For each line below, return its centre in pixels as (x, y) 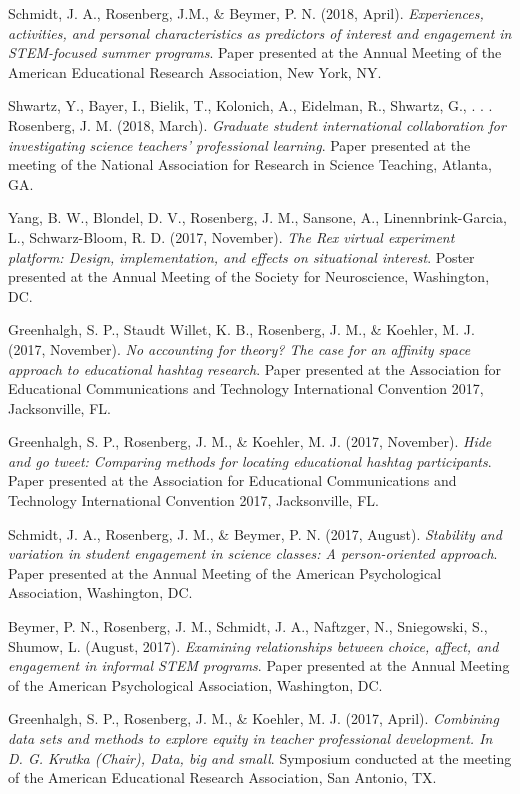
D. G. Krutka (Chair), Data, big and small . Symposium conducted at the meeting (260, 757)
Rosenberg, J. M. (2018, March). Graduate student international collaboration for (257, 124)
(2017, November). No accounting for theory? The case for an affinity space (239, 348)
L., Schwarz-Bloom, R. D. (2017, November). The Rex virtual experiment (231, 236)
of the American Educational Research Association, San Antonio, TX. (222, 777)
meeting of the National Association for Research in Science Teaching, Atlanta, (250, 164)
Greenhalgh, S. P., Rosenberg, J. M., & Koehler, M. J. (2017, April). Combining (253, 718)
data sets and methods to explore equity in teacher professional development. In (250, 738)
